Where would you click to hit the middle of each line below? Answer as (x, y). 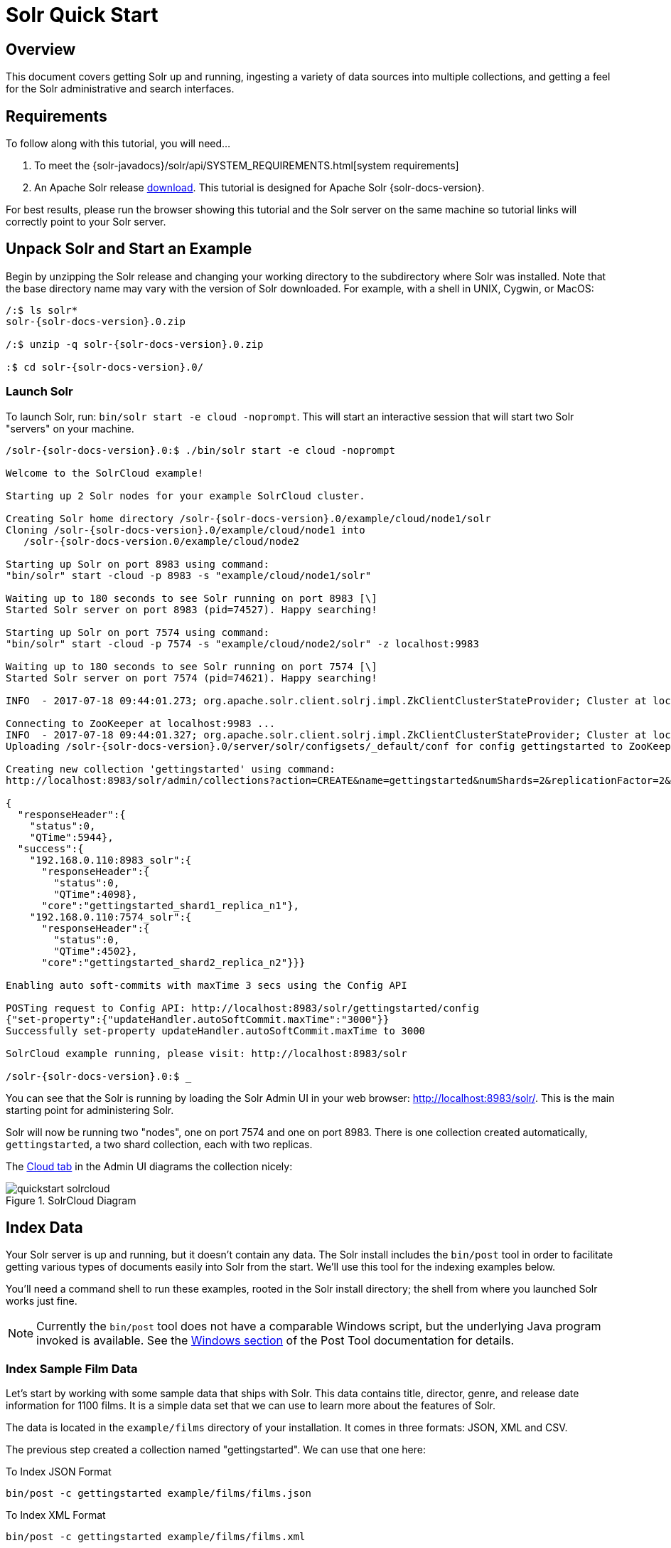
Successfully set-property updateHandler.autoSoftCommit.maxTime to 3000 (216, 1030)
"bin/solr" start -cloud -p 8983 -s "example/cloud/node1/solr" (189, 575)
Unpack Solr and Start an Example (129, 249)
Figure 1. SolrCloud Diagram (71, 1200)
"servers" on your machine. (70, 428)
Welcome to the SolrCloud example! (105, 473)
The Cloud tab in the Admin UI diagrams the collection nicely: (149, 1166)
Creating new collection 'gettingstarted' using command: (171, 769)
